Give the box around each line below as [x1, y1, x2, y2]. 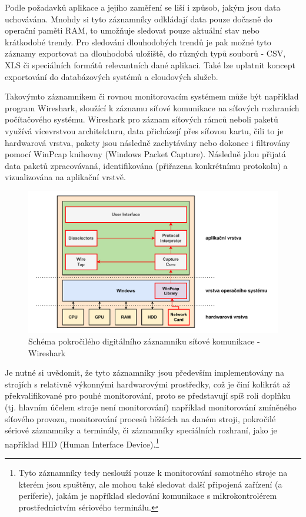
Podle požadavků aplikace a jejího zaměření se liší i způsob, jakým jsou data [5, 1, 281, 13]
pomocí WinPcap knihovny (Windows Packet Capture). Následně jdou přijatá [5, 148, 286, 160]
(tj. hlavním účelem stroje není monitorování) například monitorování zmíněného [5, 401, 297, 413]
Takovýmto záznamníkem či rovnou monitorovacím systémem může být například [5, 90, 299, 102]
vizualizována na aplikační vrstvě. [5, 171, 126, 183]
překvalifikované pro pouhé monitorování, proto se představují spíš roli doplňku [5, 389, 291, 402]
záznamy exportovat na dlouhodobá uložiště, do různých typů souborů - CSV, [5, 47, 286, 59]
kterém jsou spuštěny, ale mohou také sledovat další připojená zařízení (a [18, 478, 282, 490]
